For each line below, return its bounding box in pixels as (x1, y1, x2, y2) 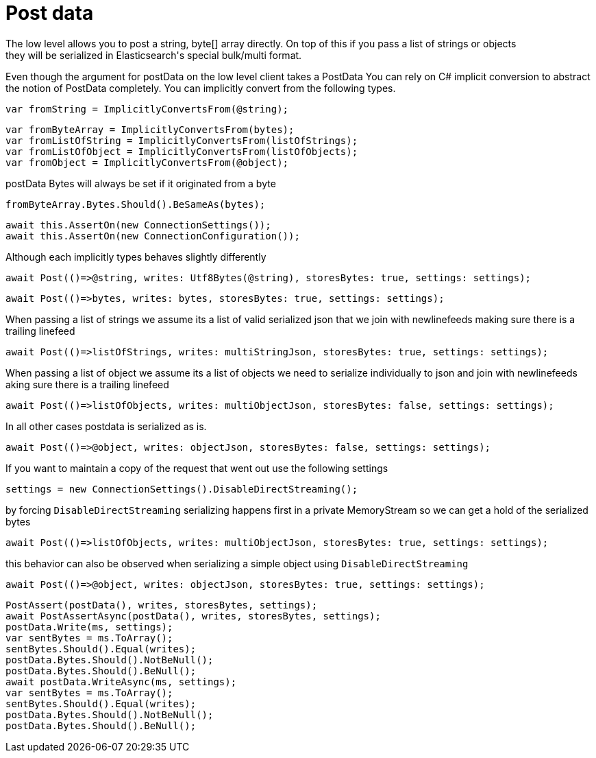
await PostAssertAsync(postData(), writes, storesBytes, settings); (5, 610, 381, 621)
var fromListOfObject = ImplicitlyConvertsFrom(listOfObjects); (5, 145, 358, 157)
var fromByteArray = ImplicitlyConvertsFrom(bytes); (5, 123, 295, 135)
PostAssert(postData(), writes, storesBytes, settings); (5, 599, 318, 611)
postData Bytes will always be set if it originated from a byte (5, 177, 276, 189)
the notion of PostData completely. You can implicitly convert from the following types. (5, 82, 396, 94)
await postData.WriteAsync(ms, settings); (5, 676, 237, 687)
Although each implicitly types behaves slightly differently (5, 250, 266, 263)
